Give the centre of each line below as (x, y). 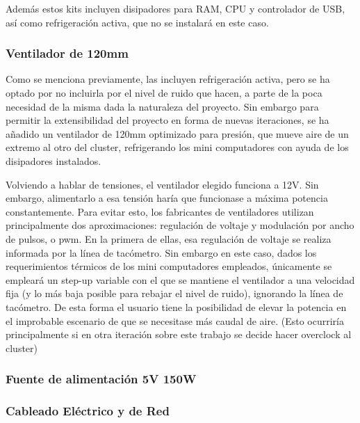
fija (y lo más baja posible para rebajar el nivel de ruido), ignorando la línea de (174, 293)
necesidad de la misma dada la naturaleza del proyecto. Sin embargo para (162, 106)
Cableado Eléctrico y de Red (88, 411)
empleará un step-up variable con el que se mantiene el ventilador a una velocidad (180, 279)
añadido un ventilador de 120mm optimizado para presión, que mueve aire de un (177, 133)
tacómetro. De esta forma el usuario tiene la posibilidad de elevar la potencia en (176, 306)
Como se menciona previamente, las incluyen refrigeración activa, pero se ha (168, 79)
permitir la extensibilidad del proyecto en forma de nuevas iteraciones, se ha (167, 120)
